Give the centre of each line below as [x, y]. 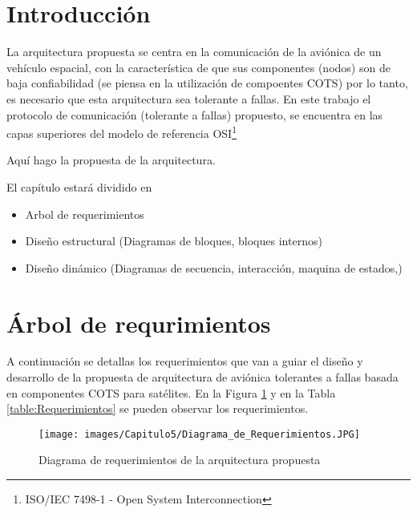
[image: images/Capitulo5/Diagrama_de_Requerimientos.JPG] [199, 434]
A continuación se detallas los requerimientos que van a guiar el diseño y [185, 361]
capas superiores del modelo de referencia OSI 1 [121, 132]
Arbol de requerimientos [85, 214]
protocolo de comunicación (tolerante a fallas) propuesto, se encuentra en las [195, 114]
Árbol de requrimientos [139, 323]
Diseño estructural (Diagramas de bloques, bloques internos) [174, 241]
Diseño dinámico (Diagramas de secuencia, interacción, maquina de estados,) [214, 267]
